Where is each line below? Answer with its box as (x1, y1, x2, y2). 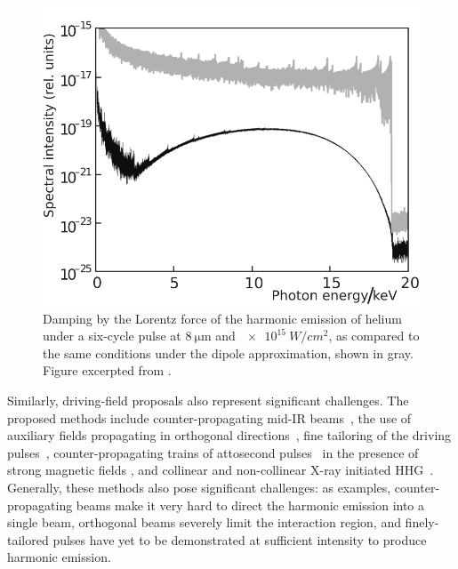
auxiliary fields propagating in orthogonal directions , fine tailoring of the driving (7, 426, 452, 445)
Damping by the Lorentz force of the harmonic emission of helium (43, 309, 402, 327)
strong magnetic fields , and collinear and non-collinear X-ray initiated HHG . (7, 461, 434, 479)
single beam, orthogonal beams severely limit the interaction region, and (7, 513, 401, 532)
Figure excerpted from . (43, 361, 172, 380)
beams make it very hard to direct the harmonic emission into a (76, 495, 425, 514)
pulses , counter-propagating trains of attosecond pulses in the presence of (7, 443, 419, 461)
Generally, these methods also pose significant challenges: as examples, (7, 478, 391, 496)
